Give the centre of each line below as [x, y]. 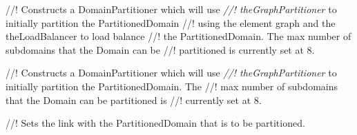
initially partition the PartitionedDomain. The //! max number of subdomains [172, 86]
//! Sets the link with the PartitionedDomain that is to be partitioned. [155, 123]
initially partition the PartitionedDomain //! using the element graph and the [171, 22]
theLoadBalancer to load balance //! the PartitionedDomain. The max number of [178, 36]
